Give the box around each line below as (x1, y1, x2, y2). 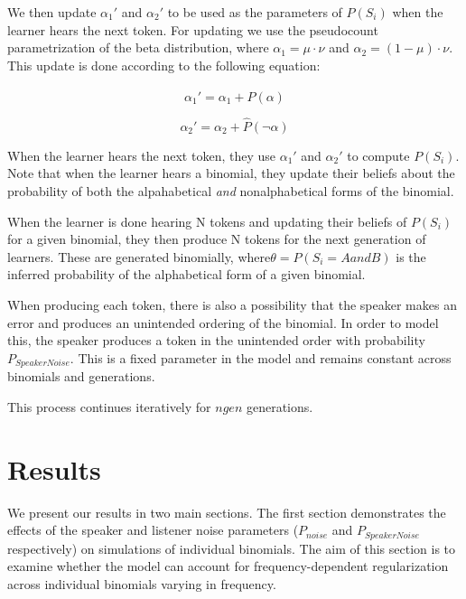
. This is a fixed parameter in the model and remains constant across (70, 348, 452, 367)
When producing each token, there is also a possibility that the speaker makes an (7, 295, 457, 314)
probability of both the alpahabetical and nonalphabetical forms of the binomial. (7, 182, 454, 200)
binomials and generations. (7, 367, 155, 386)
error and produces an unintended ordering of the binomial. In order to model (7, 313, 439, 332)
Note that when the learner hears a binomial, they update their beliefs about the (7, 164, 455, 183)
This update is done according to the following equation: (7, 55, 321, 74)
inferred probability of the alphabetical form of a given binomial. (7, 265, 366, 284)
